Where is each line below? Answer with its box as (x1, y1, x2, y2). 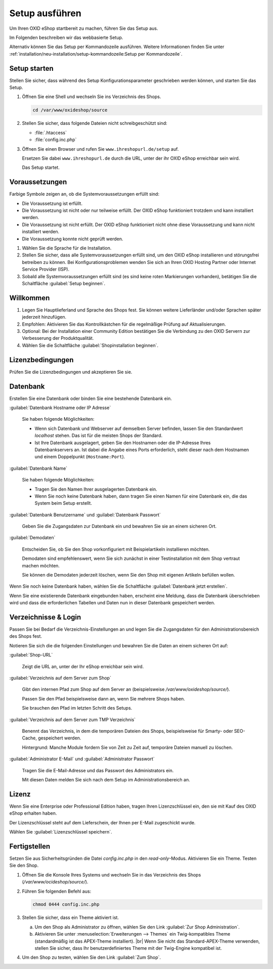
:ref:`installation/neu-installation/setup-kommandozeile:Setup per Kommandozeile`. (9, 51, 183, 57)
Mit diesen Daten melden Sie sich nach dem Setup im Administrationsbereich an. (22, 776, 191, 782)
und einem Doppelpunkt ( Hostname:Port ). (34, 454, 125, 460)
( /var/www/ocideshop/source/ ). (22, 879, 88, 885)
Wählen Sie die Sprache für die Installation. (22, 245, 112, 251)
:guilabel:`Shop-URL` (9, 652, 53, 658)
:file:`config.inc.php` (34, 137, 77, 143)
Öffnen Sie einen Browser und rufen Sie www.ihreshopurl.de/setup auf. (22, 146, 179, 152)
